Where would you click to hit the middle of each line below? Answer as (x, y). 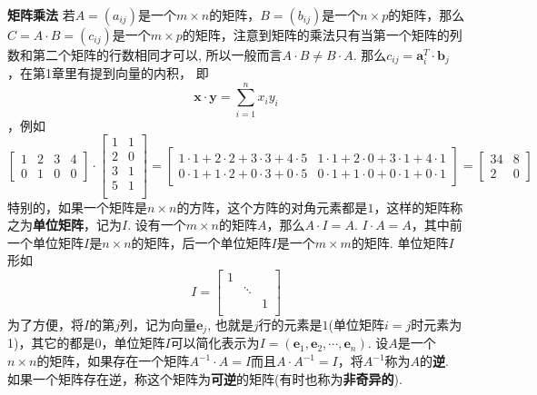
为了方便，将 (45, 325)
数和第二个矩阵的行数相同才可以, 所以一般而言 (145, 54)
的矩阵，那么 (427, 14)
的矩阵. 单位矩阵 (400, 242)
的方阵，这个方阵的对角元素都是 (272, 207)
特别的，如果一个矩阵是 (77, 207)
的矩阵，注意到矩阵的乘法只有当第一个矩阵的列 (322, 34)
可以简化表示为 (215, 343)
